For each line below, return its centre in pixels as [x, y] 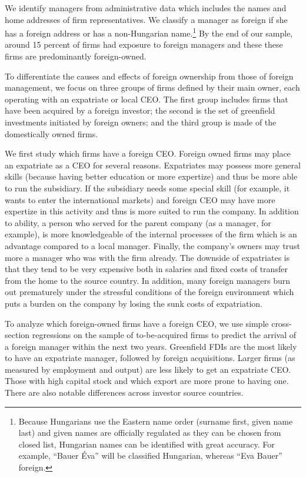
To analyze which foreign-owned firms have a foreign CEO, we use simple [137, 323]
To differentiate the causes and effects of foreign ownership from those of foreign [149, 76]
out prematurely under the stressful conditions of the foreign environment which [149, 292]
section [17, 335]
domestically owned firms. [51, 133]
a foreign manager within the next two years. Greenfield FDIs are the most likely [151, 346]
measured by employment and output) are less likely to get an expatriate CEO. [148, 369]
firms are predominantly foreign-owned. [76, 56]
